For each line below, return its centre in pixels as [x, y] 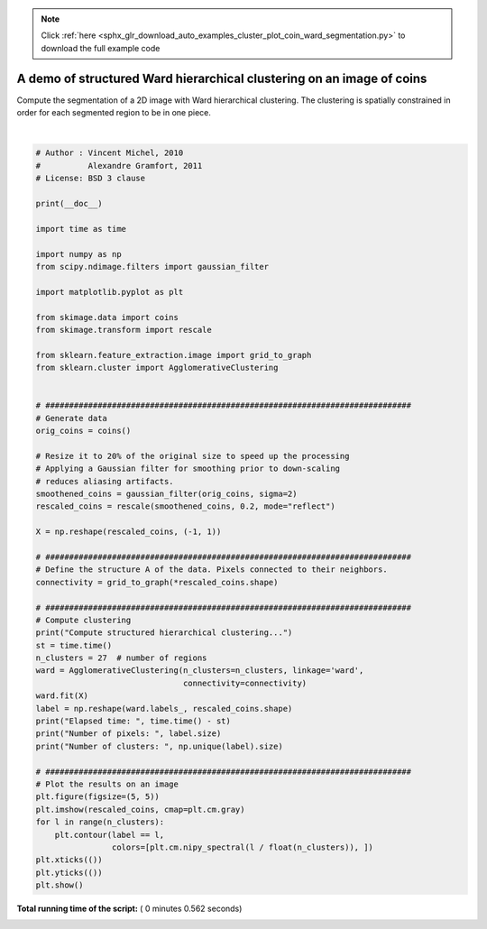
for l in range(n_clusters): [100, 822]
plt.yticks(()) [69, 872]
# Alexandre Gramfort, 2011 [119, 166]
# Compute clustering [83, 620]
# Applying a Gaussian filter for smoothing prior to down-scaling [188, 469]
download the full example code [101, 48]
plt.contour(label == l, [110, 835]
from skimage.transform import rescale [124, 330]
